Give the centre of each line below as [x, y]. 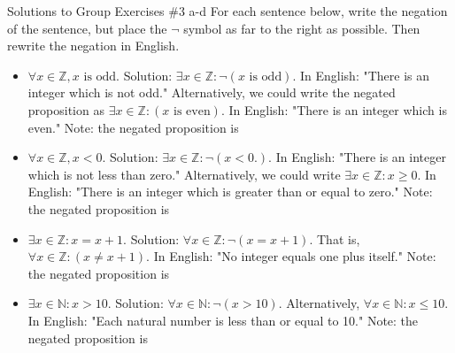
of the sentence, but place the [87, 28]
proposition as [66, 109]
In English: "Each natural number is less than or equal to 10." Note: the [223, 320]
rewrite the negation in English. [93, 46]
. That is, [335, 238]
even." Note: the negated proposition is [133, 127]
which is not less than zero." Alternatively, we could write [184, 174]
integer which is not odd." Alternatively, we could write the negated [212, 92]
